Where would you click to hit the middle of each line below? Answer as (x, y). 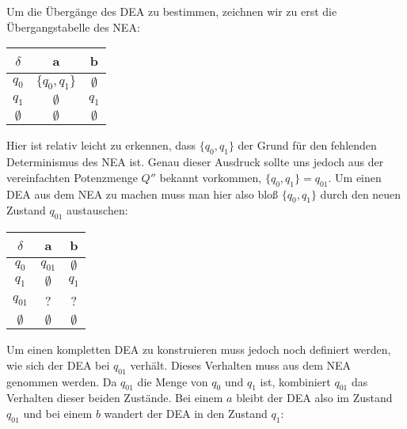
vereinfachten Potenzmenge (72, 177)
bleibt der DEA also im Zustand (314, 398)
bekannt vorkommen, (211, 177)
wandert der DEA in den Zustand (186, 413)
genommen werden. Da (62, 381)
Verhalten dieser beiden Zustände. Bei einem (115, 398)
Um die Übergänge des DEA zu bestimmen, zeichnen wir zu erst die (172, 11)
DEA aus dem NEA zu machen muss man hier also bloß (143, 194)
